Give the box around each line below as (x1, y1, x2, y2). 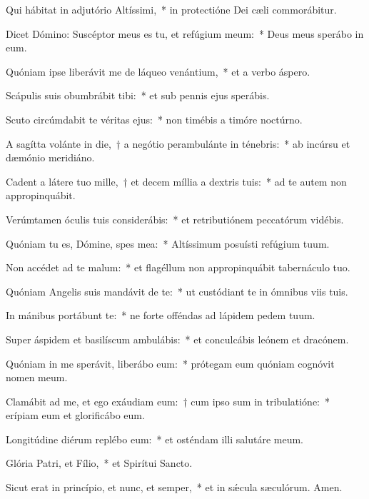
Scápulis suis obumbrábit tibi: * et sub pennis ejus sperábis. (6, 88, 270, 103)
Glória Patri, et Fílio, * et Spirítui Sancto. (6, 455, 193, 470)
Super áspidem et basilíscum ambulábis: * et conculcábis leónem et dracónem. (6, 331, 349, 346)
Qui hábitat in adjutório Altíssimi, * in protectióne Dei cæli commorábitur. (6, 2, 337, 16)
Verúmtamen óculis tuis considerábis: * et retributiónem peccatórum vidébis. (6, 211, 344, 226)
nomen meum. (6, 370, 68, 385)
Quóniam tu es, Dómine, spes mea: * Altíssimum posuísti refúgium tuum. (6, 236, 330, 251)
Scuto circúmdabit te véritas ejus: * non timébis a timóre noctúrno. (6, 111, 303, 126)
